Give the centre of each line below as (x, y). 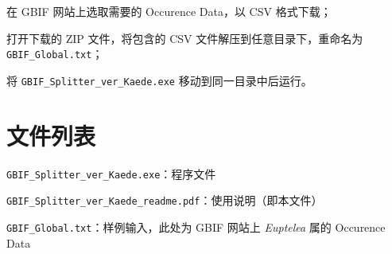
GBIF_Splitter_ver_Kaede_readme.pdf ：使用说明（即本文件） (165, 200)
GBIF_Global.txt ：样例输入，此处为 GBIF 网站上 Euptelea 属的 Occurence (196, 227)
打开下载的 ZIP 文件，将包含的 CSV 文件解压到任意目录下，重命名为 (185, 38)
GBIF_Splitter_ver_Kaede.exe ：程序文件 (111, 173)
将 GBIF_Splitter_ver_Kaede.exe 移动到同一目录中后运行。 (159, 80)
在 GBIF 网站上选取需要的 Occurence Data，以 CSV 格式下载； (169, 11)
